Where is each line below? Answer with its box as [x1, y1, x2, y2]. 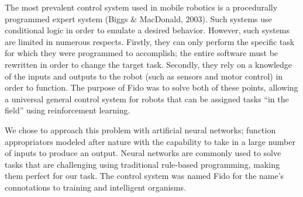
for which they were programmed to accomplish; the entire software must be [5, 47, 278, 59]
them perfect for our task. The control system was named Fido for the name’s [5, 170, 284, 182]
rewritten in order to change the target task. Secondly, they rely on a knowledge [5, 58, 292, 70]
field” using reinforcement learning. [5, 104, 130, 116]
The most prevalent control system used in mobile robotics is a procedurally [5, 1, 278, 13]
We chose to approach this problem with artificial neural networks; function [5, 123, 276, 136]
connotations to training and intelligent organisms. [5, 181, 186, 193]
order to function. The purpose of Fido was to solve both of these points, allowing [5, 81, 298, 94]
